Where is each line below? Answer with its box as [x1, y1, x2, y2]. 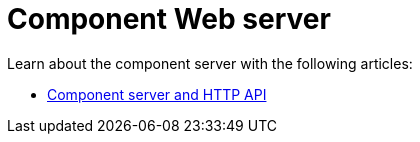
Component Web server [7, 2, 331, 36]
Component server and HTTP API [47, 85, 267, 103]
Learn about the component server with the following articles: [7, 54, 413, 72]
